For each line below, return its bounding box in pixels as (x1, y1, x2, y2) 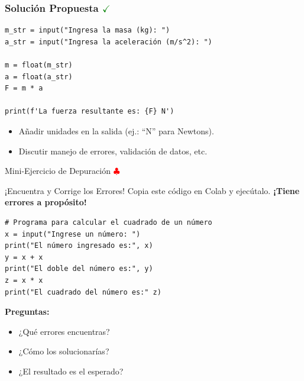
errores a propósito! (5, 196, 87, 208)
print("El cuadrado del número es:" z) (5, 288, 161, 296)
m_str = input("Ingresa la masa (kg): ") (5, 26, 170, 35)
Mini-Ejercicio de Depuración (5, 164, 111, 177)
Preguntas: (5, 305, 50, 318)
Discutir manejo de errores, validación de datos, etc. (18, 144, 208, 157)
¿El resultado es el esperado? (18, 364, 124, 377)
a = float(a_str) (5, 72, 73, 81)
